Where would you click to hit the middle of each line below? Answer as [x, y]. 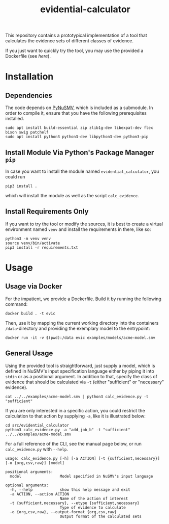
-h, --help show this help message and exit [70, 490]
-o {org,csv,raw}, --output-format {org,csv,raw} [63, 512]
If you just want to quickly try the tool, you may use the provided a [74, 51]
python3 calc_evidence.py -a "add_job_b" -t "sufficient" [68, 430]
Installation [29, 77]
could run [15, 177]
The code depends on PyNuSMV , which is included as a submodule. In [79, 108]
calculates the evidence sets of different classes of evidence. [69, 41]
